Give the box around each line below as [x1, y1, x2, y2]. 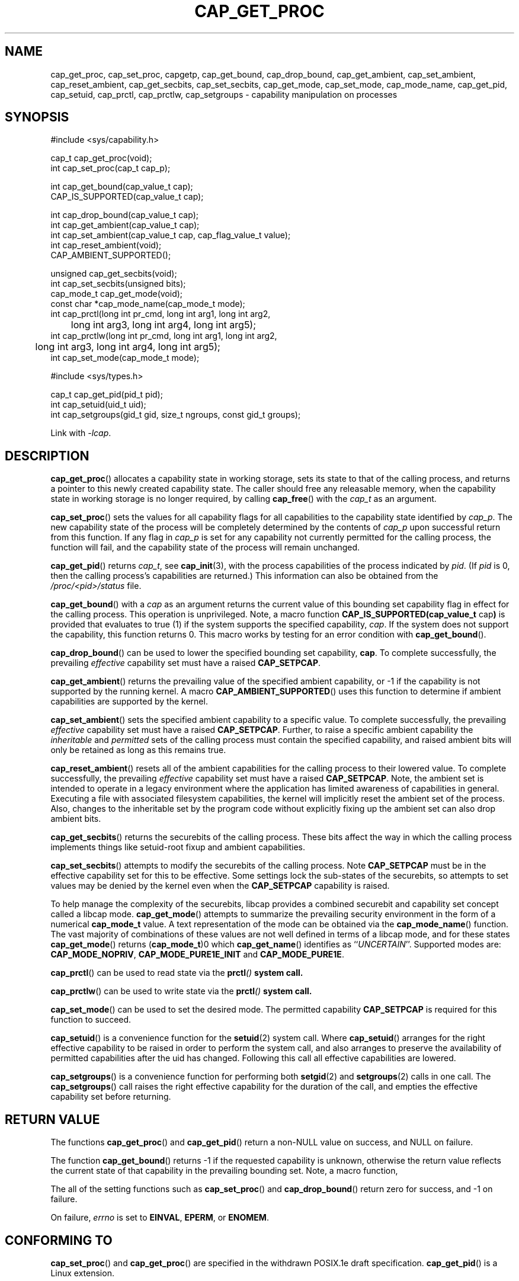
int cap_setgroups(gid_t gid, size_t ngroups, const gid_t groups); [50, 409, 301, 420]
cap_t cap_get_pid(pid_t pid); [50, 389, 163, 400]
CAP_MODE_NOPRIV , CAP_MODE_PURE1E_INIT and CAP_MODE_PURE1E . [50, 949, 344, 960]
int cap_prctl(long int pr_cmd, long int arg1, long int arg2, [50, 309, 271, 319]
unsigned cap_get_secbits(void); [50, 268, 177, 279]
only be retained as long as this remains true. [50, 745, 226, 755]
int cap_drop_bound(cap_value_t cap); [50, 210, 198, 220]
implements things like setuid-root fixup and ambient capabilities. [50, 842, 306, 853]
